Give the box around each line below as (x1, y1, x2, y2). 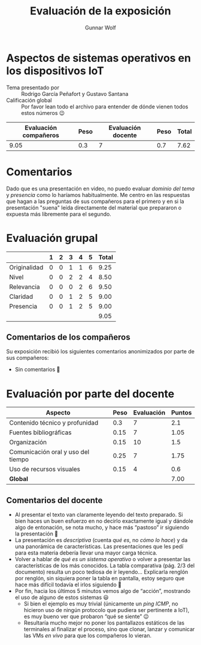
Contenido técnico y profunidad (9, 419, 99, 427)
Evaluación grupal (6, 231, 98, 245)
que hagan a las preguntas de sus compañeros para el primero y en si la (6, 198, 184, 205)
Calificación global (6, 96, 52, 104)
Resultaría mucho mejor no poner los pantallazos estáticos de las (23, 619, 185, 626)
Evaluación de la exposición (29, 4, 172, 18)
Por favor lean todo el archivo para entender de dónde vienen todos (21, 103, 188, 110)
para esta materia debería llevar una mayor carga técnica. (14, 549, 157, 556)
